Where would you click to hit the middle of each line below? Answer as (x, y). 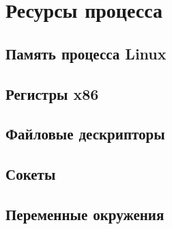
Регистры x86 (52, 93)
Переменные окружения (85, 214)
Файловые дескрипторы (85, 134)
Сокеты (31, 174)
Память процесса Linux (86, 53)
